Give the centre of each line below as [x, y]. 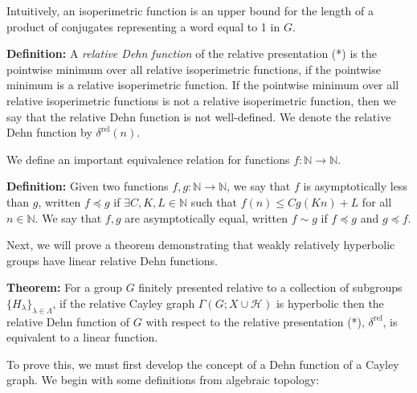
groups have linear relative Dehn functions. [112, 260]
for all [377, 201]
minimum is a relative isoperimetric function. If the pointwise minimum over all [203, 85]
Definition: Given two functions [88, 186]
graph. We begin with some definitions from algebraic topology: [163, 380]
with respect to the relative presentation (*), [255, 321]
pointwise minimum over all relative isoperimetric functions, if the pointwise [194, 69]
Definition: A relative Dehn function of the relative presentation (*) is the [192, 53]
